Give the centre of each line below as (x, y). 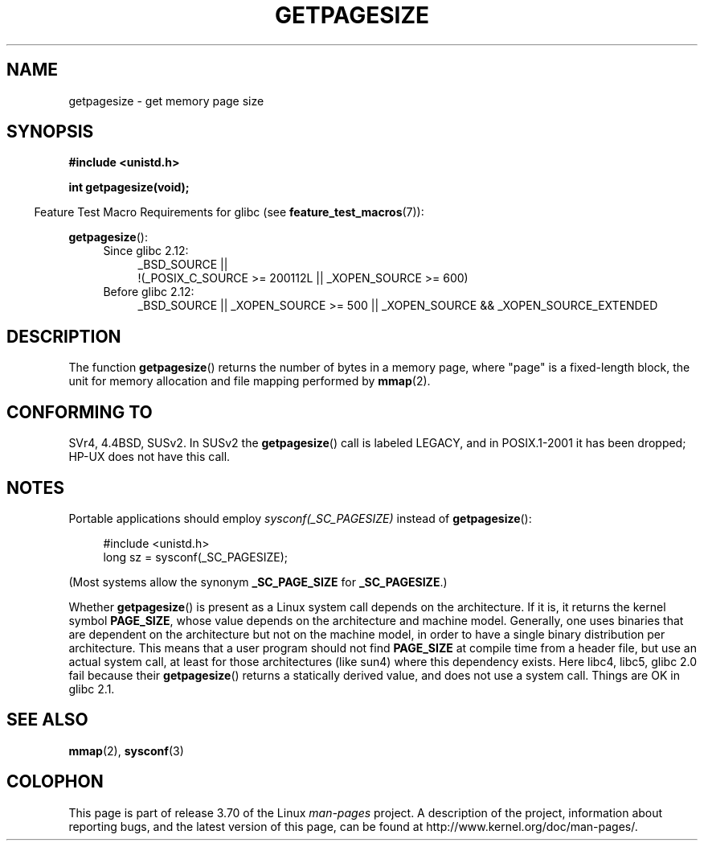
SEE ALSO (47, 720)
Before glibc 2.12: (149, 292)
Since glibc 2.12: (146, 251)
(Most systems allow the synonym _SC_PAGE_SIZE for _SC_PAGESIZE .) (258, 582)
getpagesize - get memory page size (166, 101)
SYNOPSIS (50, 132)
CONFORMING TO (80, 412)
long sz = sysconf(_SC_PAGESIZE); (195, 557)
